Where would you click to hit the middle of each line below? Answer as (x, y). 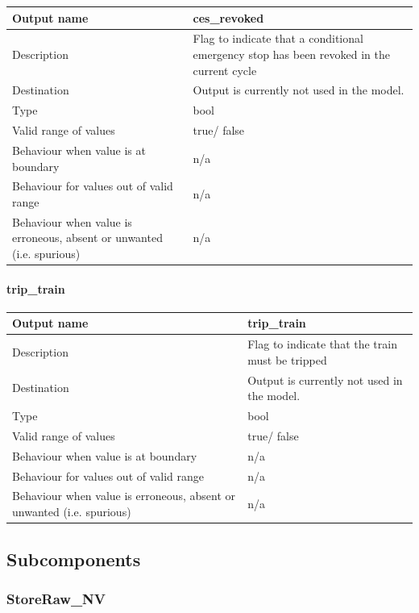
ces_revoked (228, 17)
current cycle (225, 70)
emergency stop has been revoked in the (291, 54)
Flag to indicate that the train (322, 344)
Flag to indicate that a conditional (278, 38)
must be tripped (287, 359)
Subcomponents (74, 559)
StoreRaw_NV (56, 598)
